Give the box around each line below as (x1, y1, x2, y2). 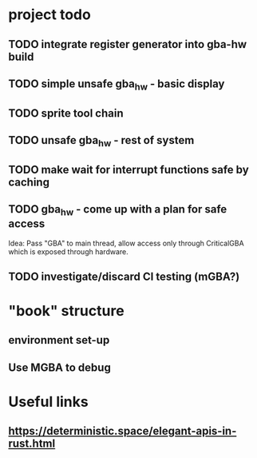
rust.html (8, 437, 56, 451)
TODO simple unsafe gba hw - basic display (8, 77, 225, 93)
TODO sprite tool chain (8, 106, 124, 120)
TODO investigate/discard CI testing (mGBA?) (8, 269, 240, 283)
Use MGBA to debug (8, 360, 112, 374)
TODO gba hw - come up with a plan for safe (8, 202, 227, 218)
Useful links (8, 393, 89, 411)
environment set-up (8, 333, 110, 347)
